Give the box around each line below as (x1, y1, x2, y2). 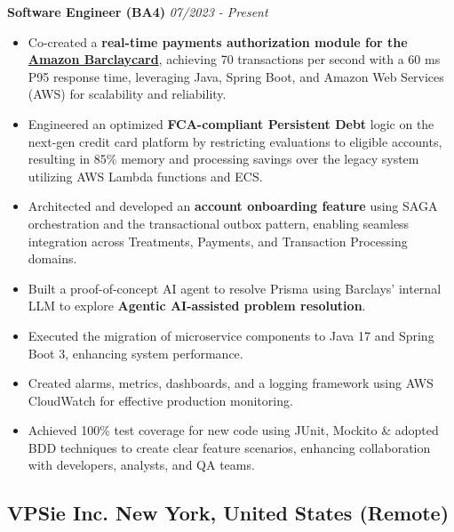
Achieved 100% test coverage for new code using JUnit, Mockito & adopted (28, 421, 439, 439)
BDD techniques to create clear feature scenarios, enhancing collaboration (28, 438, 431, 456)
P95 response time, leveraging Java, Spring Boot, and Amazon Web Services (28, 67, 444, 85)
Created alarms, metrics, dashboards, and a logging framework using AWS (28, 374, 434, 392)
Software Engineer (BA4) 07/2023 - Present (7, 3, 268, 20)
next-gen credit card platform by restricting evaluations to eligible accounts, (28, 132, 442, 150)
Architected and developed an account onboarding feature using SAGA (28, 197, 438, 215)
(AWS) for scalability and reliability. (28, 85, 227, 103)
